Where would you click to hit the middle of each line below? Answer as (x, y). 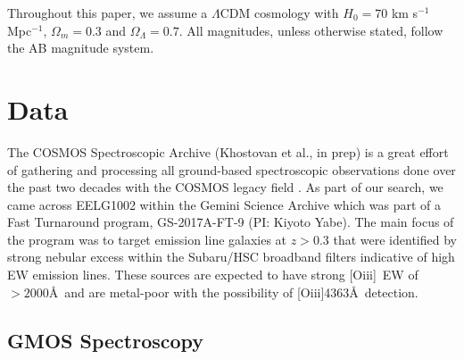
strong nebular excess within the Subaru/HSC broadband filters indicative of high (231, 257)
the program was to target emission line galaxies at (147, 239)
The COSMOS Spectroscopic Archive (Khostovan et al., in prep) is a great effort (228, 151)
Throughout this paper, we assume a (108, 13)
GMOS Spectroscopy (106, 340)
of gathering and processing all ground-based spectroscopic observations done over (232, 169)
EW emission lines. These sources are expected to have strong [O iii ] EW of (213, 275)
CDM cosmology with (279, 13)
